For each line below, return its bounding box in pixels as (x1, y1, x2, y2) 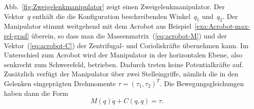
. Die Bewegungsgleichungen (160, 78, 244, 88)
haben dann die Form (4, 88, 68, 98)
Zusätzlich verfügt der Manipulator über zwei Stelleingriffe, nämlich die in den (4, 69, 238, 79)
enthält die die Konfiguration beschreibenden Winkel (32, 11, 190, 21)
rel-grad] (4, 30, 29, 40)
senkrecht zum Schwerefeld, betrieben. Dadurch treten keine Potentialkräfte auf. (4, 59, 244, 69)
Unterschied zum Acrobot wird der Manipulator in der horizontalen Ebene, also (4, 50, 242, 60)
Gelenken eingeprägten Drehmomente (4, 78, 116, 88)
